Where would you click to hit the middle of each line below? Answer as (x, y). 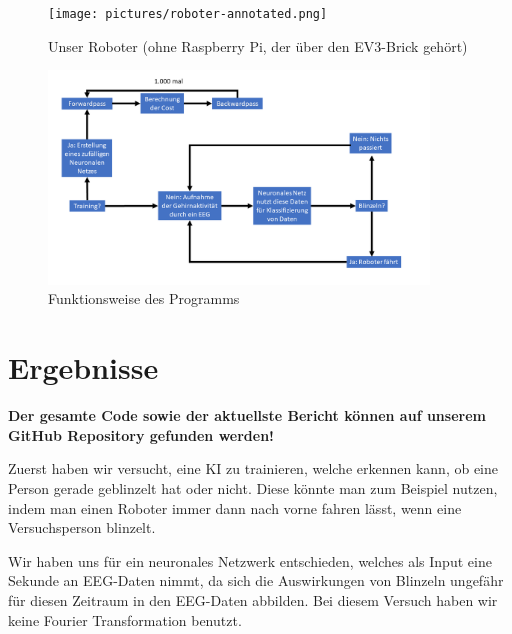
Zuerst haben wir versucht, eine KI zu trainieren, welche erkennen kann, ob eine (253, 468)
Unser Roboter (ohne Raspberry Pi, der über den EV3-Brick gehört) (258, 45)
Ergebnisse (83, 367)
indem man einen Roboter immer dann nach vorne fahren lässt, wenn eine (235, 507)
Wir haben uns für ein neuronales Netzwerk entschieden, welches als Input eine (250, 560)
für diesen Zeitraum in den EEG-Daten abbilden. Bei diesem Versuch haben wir (253, 599)
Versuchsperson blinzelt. (82, 527)
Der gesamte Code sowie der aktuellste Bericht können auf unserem (247, 415)
